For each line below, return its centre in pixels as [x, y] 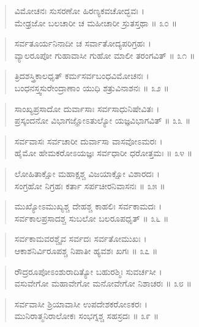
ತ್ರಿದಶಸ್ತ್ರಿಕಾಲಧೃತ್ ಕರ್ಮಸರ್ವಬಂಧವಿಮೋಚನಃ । [82, 76]
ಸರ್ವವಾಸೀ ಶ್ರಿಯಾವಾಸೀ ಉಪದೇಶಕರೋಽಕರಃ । [81, 303]
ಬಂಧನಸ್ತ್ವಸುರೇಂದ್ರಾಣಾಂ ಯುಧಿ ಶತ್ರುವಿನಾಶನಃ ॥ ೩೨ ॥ [92, 87]
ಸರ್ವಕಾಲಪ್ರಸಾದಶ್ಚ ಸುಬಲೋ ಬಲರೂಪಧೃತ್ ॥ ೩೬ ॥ [92, 218]
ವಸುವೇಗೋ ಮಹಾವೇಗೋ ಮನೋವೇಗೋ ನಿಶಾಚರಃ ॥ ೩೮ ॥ [103, 283]
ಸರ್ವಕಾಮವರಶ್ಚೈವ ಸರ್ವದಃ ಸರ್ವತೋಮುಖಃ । [81, 239]
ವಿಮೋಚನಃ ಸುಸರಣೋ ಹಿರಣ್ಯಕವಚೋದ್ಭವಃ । [79, 10]
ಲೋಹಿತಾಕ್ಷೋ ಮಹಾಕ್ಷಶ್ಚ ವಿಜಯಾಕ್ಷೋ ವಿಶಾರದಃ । [87, 173]
